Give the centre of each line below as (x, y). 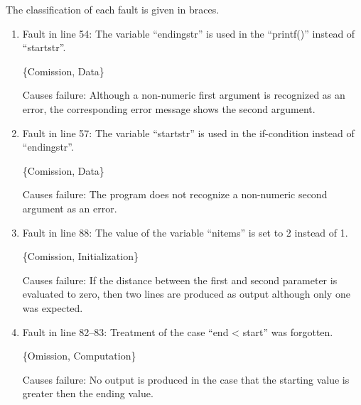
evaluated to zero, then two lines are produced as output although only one (186, 294)
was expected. (53, 307)
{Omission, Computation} (79, 356)
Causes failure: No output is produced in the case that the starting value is (186, 379)
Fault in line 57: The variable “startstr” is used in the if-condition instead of (188, 133)
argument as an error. (70, 208)
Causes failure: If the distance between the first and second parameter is (180, 280)
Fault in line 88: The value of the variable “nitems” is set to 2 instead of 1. (185, 232)
